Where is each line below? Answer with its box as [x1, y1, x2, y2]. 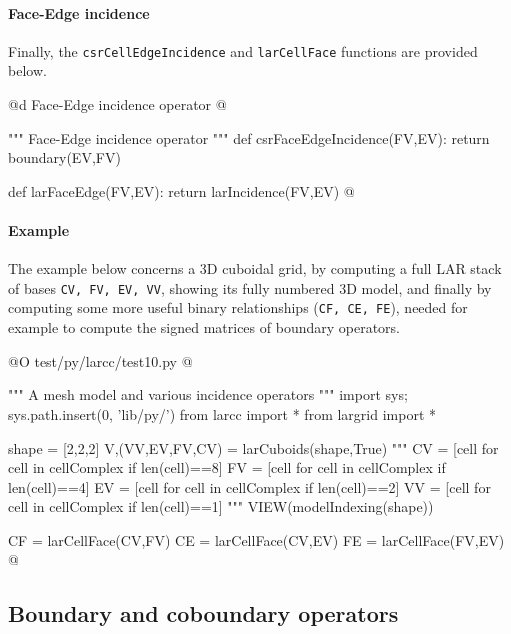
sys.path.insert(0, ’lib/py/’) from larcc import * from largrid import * [8, 403, 436, 424]
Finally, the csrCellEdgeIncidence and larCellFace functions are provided [8, 40, 478, 61]
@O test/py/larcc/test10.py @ [8, 350, 193, 371]
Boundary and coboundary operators [8, 598, 399, 629]
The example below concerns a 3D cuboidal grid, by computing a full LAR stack [8, 258, 502, 279]
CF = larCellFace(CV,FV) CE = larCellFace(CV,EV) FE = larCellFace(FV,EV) [8, 529, 505, 550]
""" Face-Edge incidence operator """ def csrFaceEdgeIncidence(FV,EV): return [8, 127, 490, 148]
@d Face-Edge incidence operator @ [8, 94, 227, 115]
